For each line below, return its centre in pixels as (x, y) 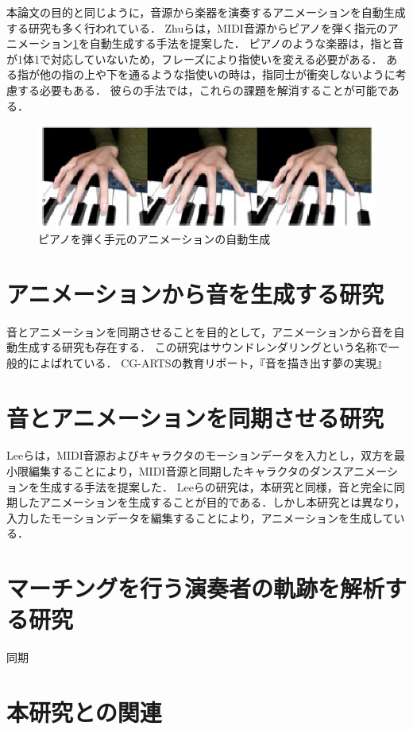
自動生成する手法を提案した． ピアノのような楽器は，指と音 (247, 43)
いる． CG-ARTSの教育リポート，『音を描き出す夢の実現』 (236, 362)
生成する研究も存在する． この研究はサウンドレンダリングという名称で (203, 347)
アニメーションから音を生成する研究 (195, 293)
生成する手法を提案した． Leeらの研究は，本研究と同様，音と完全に (216, 486)
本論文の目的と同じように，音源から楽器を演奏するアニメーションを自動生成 (206, 12)
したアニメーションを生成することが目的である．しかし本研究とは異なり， (211, 502)
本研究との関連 (84, 712)
